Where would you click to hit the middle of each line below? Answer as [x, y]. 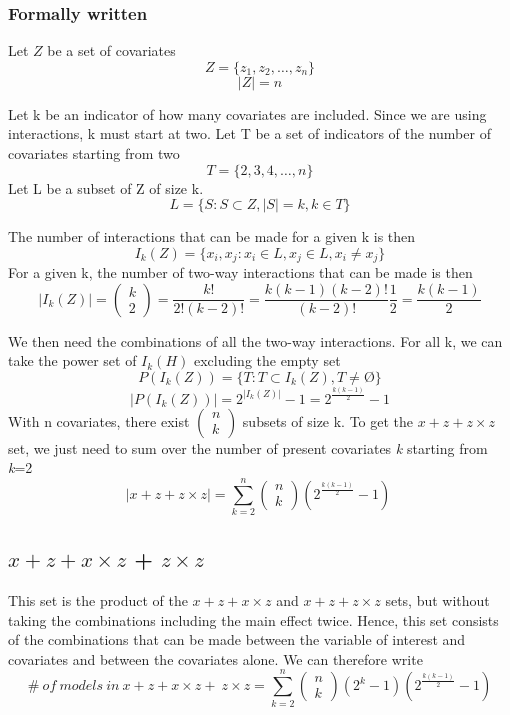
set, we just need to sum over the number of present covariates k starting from [248, 447]
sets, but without [437, 600]
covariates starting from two [94, 153]
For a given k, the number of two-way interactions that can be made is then [240, 272]
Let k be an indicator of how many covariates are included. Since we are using [247, 113]
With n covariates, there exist [99, 420]
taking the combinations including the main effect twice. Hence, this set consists [253, 619]
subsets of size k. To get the [328, 420]
